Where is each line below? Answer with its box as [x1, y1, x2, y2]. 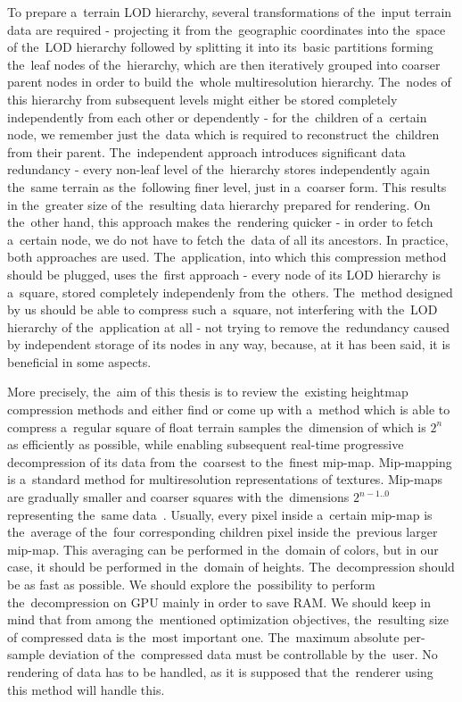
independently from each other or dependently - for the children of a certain [7, 107, 427, 126]
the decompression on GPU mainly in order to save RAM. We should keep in [7, 592, 431, 611]
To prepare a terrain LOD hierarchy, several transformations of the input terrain [7, 3, 452, 21]
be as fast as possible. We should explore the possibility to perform [7, 575, 375, 593]
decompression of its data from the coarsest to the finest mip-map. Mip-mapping [7, 452, 452, 471]
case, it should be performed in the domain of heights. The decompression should [7, 557, 455, 576]
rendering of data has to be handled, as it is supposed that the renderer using [7, 662, 433, 681]
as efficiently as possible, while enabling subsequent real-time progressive [7, 435, 404, 454]
